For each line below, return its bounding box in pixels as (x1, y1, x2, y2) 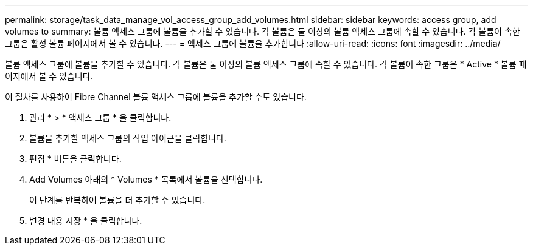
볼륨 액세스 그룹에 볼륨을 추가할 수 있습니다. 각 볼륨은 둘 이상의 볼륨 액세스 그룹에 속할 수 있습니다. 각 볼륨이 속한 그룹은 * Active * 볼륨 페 (5, 59, 527, 69)
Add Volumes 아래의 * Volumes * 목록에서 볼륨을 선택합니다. (29, 174, 263, 184)
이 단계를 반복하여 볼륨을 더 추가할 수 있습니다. (29, 195, 206, 205)
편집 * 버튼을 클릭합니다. (29, 154, 122, 164)
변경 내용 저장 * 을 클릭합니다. (29, 215, 142, 226)
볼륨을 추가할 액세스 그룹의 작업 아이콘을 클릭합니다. (29, 133, 226, 143)
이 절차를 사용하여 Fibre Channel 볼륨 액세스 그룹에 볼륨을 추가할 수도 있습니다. (5, 92, 307, 102)
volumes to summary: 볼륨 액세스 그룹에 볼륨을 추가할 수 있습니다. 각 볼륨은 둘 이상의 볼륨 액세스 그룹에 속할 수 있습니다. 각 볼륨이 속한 (5, 26, 520, 36)
